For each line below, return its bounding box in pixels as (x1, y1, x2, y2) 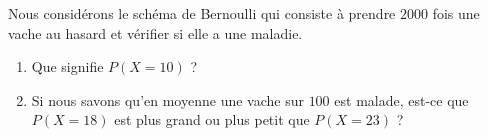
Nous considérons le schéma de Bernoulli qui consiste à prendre (8, 3, 396, 23)
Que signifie (31, 56, 104, 77)
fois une (432, 3, 480, 23)
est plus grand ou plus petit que (114, 109, 310, 130)
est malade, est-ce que (334, 89, 469, 110)
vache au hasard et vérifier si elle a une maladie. (8, 22, 303, 43)
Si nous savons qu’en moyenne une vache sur (31, 89, 304, 110)
